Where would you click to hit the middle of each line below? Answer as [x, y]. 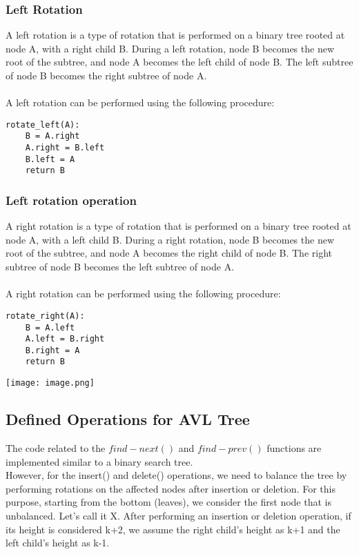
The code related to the [56, 447]
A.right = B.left [65, 148]
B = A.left [50, 327]
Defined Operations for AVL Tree [128, 419]
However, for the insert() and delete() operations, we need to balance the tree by [176, 475]
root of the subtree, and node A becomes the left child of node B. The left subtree [179, 62]
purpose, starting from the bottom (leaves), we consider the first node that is [168, 502]
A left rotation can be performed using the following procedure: [140, 102]
